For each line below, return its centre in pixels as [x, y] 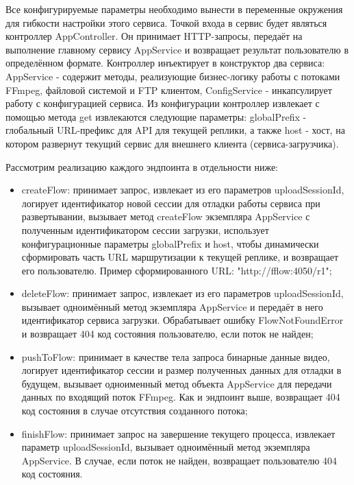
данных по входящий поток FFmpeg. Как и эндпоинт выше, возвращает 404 [181, 397]
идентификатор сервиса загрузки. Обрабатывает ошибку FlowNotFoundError [182, 320]
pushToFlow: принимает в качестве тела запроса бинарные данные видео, [176, 356]
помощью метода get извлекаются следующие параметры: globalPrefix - [156, 116]
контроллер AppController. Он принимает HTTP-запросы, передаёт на [154, 36]
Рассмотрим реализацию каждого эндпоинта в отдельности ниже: [142, 166]
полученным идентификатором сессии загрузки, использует [145, 229]
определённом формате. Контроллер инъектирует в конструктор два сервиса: [165, 63]
